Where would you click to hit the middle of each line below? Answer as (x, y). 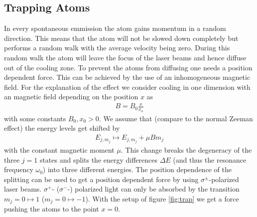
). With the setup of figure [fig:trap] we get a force (162, 199)
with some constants (35, 118)
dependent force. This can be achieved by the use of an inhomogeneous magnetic (127, 77)
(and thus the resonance (210, 159)
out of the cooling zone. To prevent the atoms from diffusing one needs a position (128, 67)
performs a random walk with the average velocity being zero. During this (117, 48)
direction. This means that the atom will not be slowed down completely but (121, 38)
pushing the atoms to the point (52, 209)
